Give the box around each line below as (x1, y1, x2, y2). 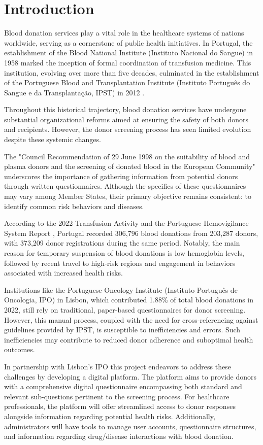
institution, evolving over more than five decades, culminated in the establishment (4, 67, 259, 78)
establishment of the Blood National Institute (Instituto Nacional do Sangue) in (4, 47, 253, 58)
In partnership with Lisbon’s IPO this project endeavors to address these (4, 361, 231, 371)
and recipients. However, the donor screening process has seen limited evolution (4, 124, 251, 134)
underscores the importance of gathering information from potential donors (4, 170, 238, 181)
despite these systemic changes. (4, 134, 101, 145)
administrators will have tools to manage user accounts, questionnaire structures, (4, 421, 256, 431)
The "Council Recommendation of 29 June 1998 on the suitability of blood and (4, 151, 250, 161)
